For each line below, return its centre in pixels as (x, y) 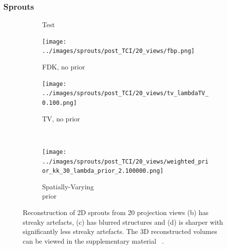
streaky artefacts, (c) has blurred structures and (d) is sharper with (123, 222)
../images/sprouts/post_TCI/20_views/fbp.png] (118, 51)
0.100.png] (60, 103)
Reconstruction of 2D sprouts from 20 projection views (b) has (116, 212)
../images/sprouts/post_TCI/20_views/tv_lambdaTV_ (125, 93)
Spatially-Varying (68, 186)
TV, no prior (61, 118)
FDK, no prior (64, 67)
